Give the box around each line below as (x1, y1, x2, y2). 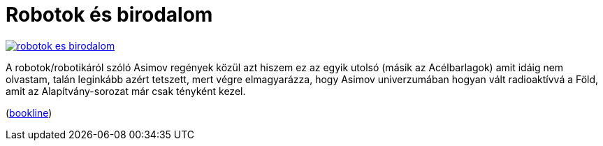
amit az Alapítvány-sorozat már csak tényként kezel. (6, 85, 246, 97)
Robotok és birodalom (6, 3, 213, 27)
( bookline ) (6, 106, 52, 119)
